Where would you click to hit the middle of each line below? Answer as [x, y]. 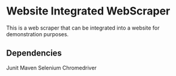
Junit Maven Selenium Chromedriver [52, 68]
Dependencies [34, 53]
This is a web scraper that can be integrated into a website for [83, 28]
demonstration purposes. [38, 34]
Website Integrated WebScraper [88, 11]
